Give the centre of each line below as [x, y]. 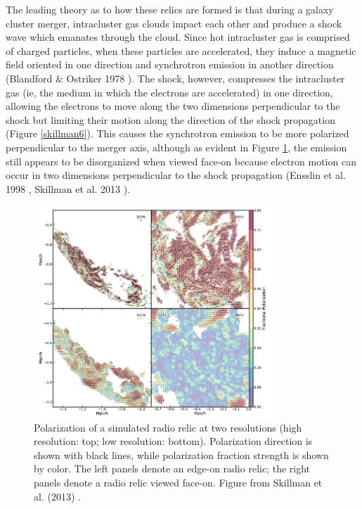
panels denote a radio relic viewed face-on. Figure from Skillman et [178, 483]
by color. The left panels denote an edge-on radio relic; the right [172, 469]
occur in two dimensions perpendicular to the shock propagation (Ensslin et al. [176, 175]
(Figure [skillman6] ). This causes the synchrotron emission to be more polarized [177, 133]
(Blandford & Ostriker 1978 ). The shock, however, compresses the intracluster [175, 78]
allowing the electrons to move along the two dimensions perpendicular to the [173, 106]
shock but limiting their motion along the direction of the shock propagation [170, 119]
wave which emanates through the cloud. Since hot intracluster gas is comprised [178, 37]
